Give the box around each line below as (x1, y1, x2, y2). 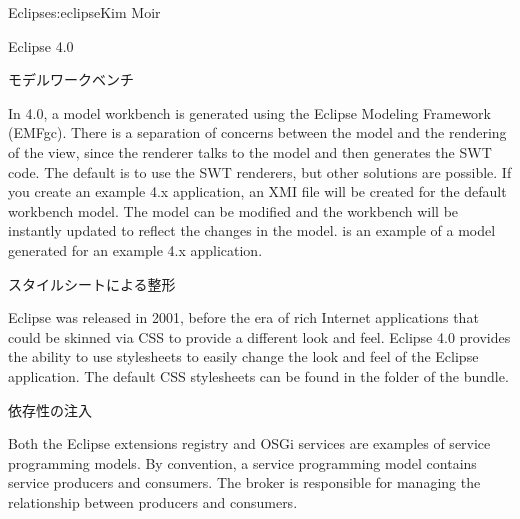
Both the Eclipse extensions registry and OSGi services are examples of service (8, 433, 491, 454)
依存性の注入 (8, 399, 92, 420)
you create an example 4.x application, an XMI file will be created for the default (8, 181, 507, 202)
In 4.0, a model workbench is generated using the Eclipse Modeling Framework (8, 102, 491, 123)
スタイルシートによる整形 (8, 273, 176, 294)
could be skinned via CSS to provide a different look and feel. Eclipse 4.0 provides (8, 326, 511, 347)
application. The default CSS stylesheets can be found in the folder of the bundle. (8, 365, 509, 386)
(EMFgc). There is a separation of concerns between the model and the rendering (8, 122, 507, 143)
